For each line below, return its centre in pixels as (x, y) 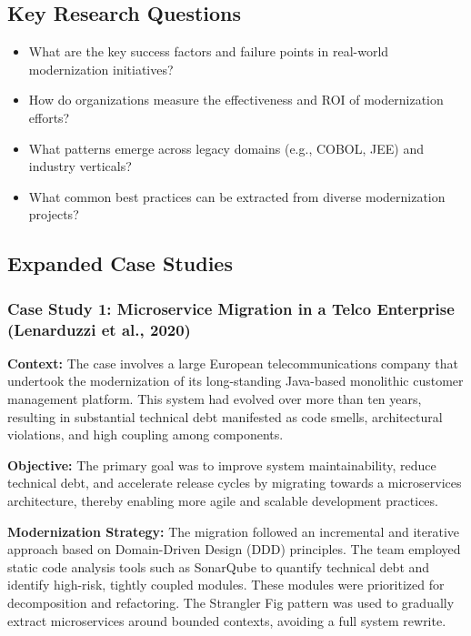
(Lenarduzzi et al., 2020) (99, 329)
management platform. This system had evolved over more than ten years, (215, 399)
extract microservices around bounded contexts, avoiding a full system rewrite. (227, 620)
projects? (54, 214)
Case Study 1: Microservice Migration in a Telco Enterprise (231, 308)
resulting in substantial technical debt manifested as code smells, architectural (225, 416)
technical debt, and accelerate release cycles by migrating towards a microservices (235, 483)
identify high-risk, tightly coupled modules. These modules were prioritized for (226, 585)
